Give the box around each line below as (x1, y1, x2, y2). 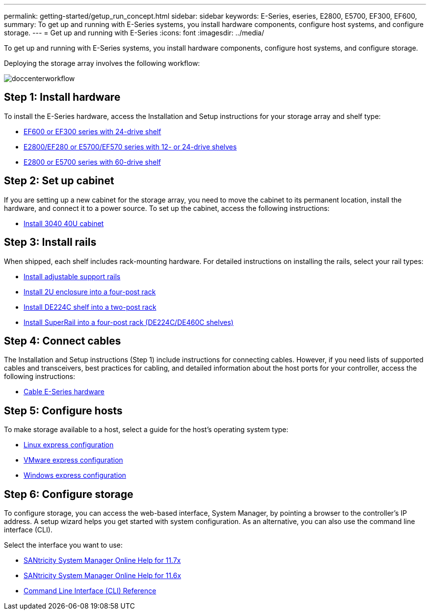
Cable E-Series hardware (24, 387, 105, 396)
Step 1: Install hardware (4, 91, 121, 104)
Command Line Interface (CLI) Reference (24, 586, 157, 595)
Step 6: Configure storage (4, 488, 134, 500)
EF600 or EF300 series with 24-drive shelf (24, 127, 161, 136)
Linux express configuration (24, 440, 114, 449)
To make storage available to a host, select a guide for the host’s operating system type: (4, 425, 289, 434)
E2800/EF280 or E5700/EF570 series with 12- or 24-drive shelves (24, 142, 237, 151)
